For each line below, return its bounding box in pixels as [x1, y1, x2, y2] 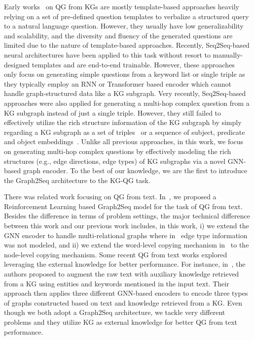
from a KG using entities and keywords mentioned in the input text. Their [4, 278, 229, 288]
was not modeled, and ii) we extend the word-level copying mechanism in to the [4, 240, 249, 250]
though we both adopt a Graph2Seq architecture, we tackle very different [4, 307, 225, 317]
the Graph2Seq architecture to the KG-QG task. [4, 175, 150, 185]
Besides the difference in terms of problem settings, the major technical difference [4, 211, 250, 221]
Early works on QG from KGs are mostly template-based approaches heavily [4, 1, 239, 11]
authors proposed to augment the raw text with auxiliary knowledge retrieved [4, 269, 239, 279]
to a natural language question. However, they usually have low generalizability [4, 21, 244, 31]
